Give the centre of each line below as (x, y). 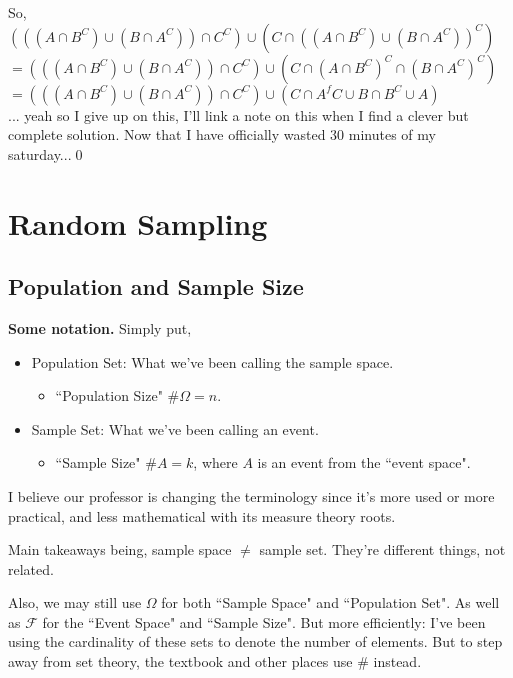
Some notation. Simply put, (100, 327)
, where (215, 462)
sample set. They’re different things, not (382, 549)
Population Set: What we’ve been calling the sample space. (212, 361)
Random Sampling (138, 222)
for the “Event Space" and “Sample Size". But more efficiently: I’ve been (264, 621)
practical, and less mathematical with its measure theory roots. (202, 515)
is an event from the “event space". (364, 462)
